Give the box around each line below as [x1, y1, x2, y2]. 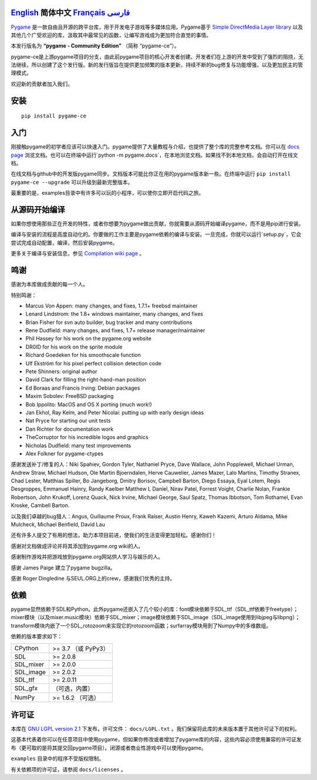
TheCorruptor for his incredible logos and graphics [25, 434, 149, 441]
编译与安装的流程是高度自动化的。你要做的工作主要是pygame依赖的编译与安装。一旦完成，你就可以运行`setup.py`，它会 [11, 231, 302, 238]
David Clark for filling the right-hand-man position [25, 376, 146, 383]
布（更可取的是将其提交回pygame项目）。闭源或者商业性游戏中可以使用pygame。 [11, 744, 207, 751]
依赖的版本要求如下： [11, 633, 63, 640]
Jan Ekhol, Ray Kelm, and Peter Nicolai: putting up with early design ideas [25, 408, 204, 416]
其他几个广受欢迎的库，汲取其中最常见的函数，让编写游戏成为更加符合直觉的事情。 [11, 31, 211, 38]
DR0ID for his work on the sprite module [25, 343, 123, 350]
